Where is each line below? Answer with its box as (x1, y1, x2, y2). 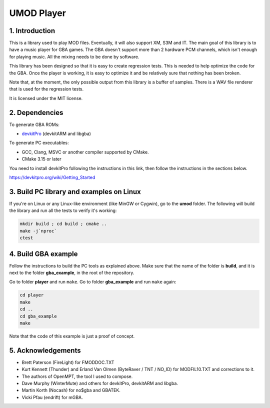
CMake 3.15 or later (21, 156, 62, 162)
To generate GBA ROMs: (9, 121, 60, 127)
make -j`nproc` (19, 228, 57, 233)
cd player (19, 292, 44, 298)
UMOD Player (9, 7, 66, 18)
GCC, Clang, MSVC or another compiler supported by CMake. (21, 149, 149, 155)
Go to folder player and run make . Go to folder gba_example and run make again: (9, 279, 176, 285)
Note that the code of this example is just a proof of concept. (9, 333, 135, 339)
